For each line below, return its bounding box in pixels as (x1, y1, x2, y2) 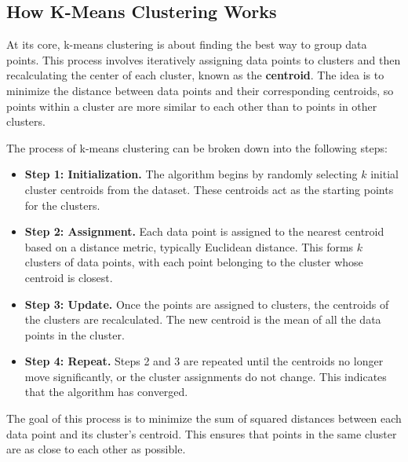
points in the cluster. (24, 326, 125, 343)
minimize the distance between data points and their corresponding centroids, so (6, 82, 394, 98)
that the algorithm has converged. (24, 383, 188, 400)
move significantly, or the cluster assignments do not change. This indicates (24, 368, 387, 384)
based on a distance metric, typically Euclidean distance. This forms (24, 238, 354, 255)
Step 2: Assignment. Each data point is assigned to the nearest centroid (24, 223, 384, 240)
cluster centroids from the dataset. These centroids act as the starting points (24, 181, 394, 197)
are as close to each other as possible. (6, 441, 186, 457)
